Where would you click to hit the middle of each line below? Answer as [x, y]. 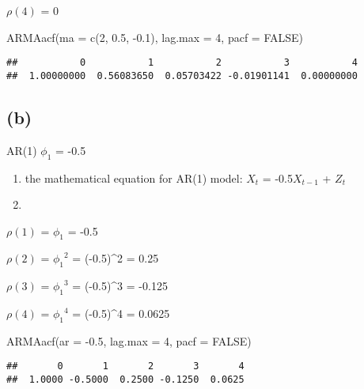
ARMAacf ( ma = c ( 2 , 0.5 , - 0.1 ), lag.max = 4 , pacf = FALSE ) [155, 37]
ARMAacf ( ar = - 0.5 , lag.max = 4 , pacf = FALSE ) [129, 340]
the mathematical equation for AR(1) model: [134, 178]
